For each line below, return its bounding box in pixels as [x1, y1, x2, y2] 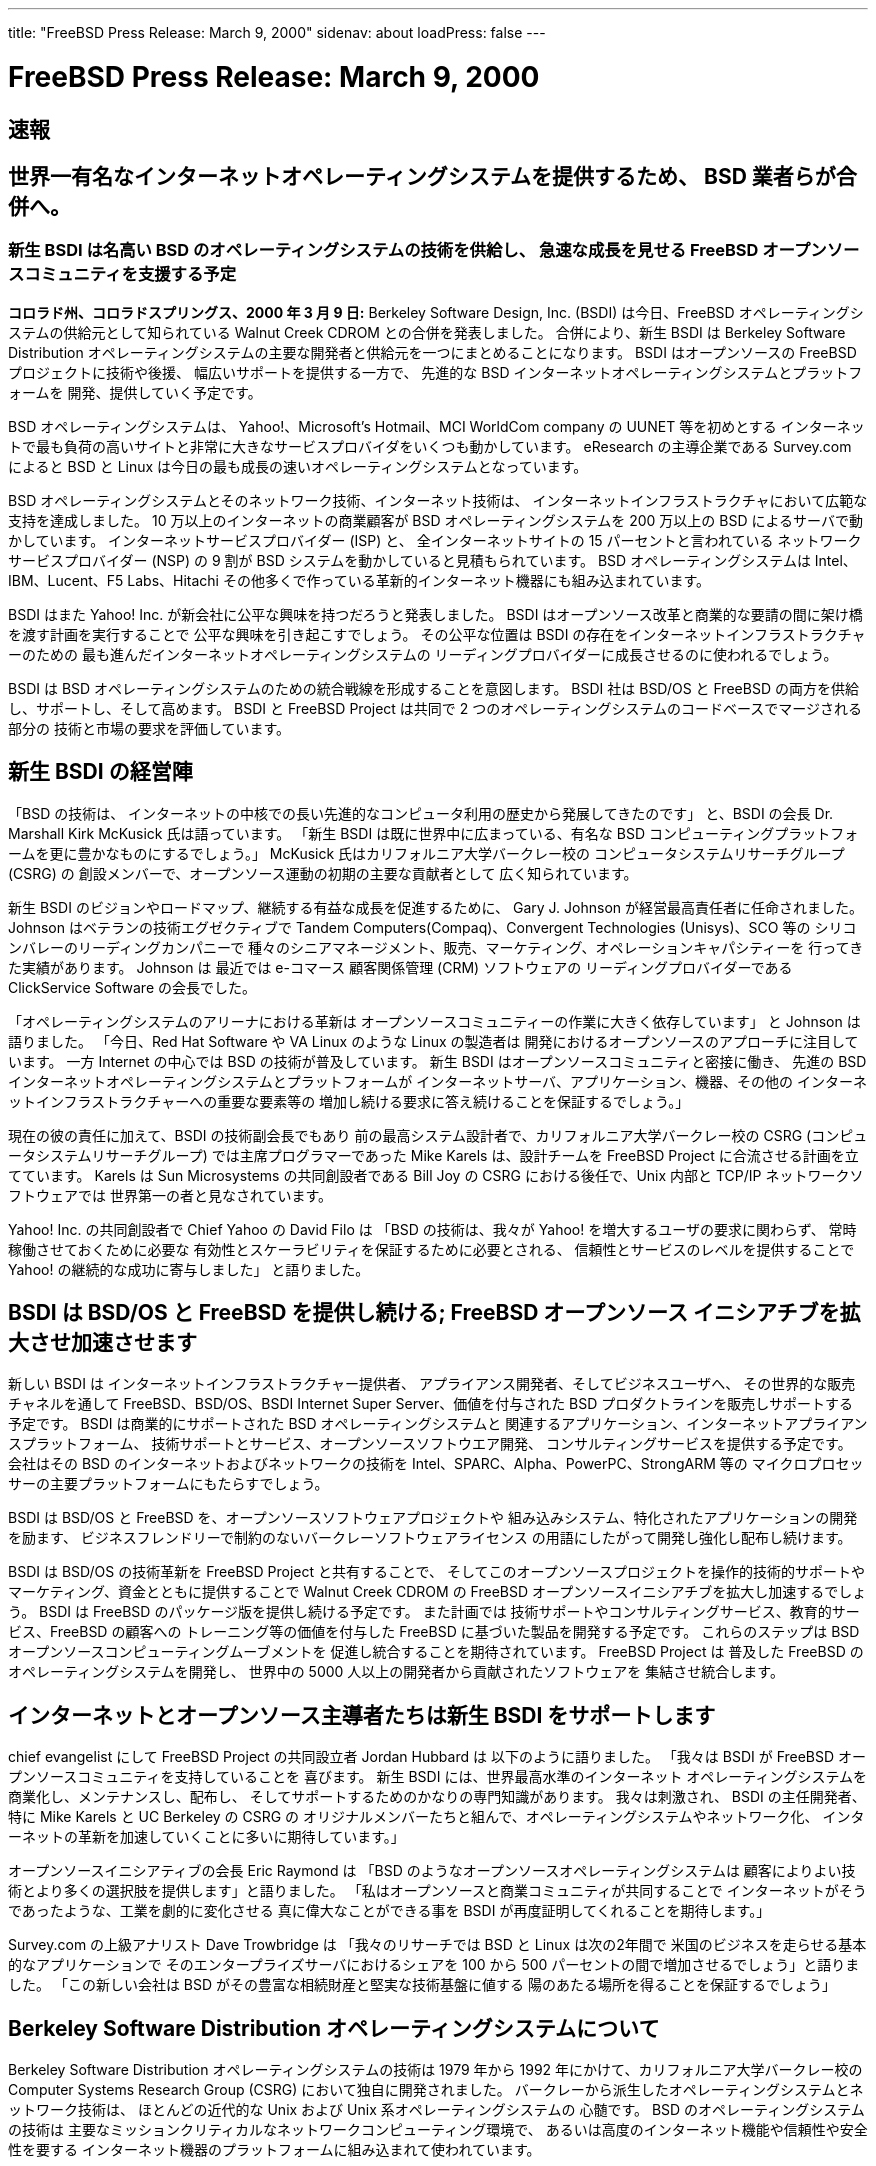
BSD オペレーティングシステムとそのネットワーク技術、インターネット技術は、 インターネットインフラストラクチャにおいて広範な [8, 491, 868, 509]
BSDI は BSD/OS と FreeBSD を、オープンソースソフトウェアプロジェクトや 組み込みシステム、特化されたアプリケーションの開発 [8, 1509, 858, 1527]
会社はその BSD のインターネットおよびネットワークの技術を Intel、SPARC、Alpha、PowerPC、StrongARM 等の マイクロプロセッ [8, 1455, 864, 1473]
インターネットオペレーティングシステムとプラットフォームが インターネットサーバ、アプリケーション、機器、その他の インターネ [8, 1072, 867, 1090]
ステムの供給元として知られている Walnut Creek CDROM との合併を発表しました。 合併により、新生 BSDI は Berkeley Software [8, 323, 846, 341]
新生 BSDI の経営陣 [8, 759, 193, 785]
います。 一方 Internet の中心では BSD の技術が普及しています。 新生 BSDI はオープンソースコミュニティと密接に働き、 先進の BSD [8, 1052, 867, 1070]
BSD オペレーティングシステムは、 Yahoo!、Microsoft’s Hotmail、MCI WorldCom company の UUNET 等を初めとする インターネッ [8, 417, 865, 435]
